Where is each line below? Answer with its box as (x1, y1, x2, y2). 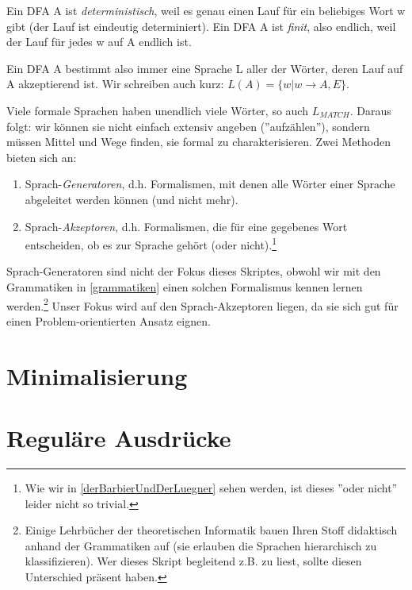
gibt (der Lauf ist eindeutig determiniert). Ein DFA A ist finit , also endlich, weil (6, 17, 396, 34)
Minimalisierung (6, 359, 188, 391)
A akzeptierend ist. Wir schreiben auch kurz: (6, 75, 224, 92)
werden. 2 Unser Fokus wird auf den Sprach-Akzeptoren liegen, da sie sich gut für (6, 295, 399, 314)
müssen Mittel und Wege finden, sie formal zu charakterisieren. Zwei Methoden (6, 133, 391, 150)
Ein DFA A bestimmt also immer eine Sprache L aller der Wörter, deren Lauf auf (6, 60, 403, 76)
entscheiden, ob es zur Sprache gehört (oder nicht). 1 (25, 234, 277, 253)
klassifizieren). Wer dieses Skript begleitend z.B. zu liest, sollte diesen (25, 553, 362, 569)
